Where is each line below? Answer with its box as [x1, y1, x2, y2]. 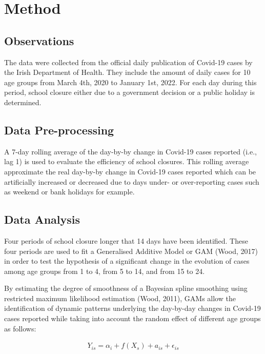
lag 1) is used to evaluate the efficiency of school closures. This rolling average [4, 156, 249, 167]
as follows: [4, 323, 36, 333]
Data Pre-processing [4, 122, 114, 137]
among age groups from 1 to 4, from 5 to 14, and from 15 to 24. [4, 265, 205, 276]
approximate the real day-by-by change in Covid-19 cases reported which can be [4, 166, 256, 176]
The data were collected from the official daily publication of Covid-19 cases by [4, 56, 253, 67]
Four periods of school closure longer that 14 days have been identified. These [4, 235, 248, 246]
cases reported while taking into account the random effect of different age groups [4, 313, 261, 324]
